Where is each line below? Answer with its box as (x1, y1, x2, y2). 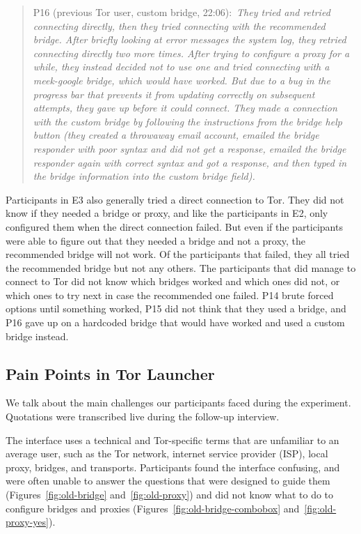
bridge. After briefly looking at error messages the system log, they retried (33, 32, 346, 47)
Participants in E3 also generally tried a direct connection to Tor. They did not (6, 192, 344, 206)
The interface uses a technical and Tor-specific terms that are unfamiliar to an (6, 432, 339, 447)
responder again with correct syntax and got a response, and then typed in (33, 155, 347, 169)
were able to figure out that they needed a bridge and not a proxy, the (6, 233, 306, 247)
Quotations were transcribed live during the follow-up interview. (6, 409, 280, 424)
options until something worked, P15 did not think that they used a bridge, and (6, 301, 346, 316)
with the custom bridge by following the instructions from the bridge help (33, 114, 342, 128)
